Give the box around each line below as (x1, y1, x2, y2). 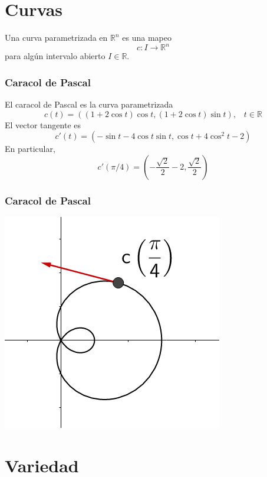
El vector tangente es (5, 118, 81, 131)
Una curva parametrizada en (5, 31, 108, 44)
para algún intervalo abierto (5, 50, 106, 62)
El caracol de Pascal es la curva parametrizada (5, 98, 173, 111)
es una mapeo (122, 31, 172, 44)
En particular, (5, 142, 55, 155)
